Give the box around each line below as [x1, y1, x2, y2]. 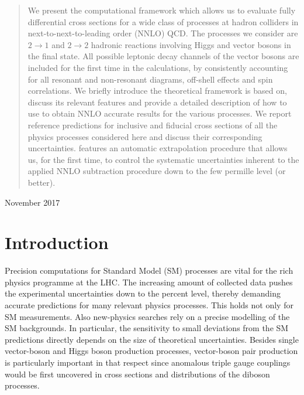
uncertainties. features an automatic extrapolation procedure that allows [27, 142, 288, 154]
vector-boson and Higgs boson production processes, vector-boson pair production [5, 345, 298, 357]
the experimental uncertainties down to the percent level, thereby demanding [5, 287, 281, 299]
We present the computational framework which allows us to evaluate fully [27, 4, 296, 16]
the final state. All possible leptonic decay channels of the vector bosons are [27, 50, 299, 62]
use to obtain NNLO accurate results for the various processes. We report [27, 107, 292, 120]
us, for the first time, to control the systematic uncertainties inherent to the [27, 153, 299, 165]
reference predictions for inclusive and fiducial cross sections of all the [27, 118, 278, 131]
